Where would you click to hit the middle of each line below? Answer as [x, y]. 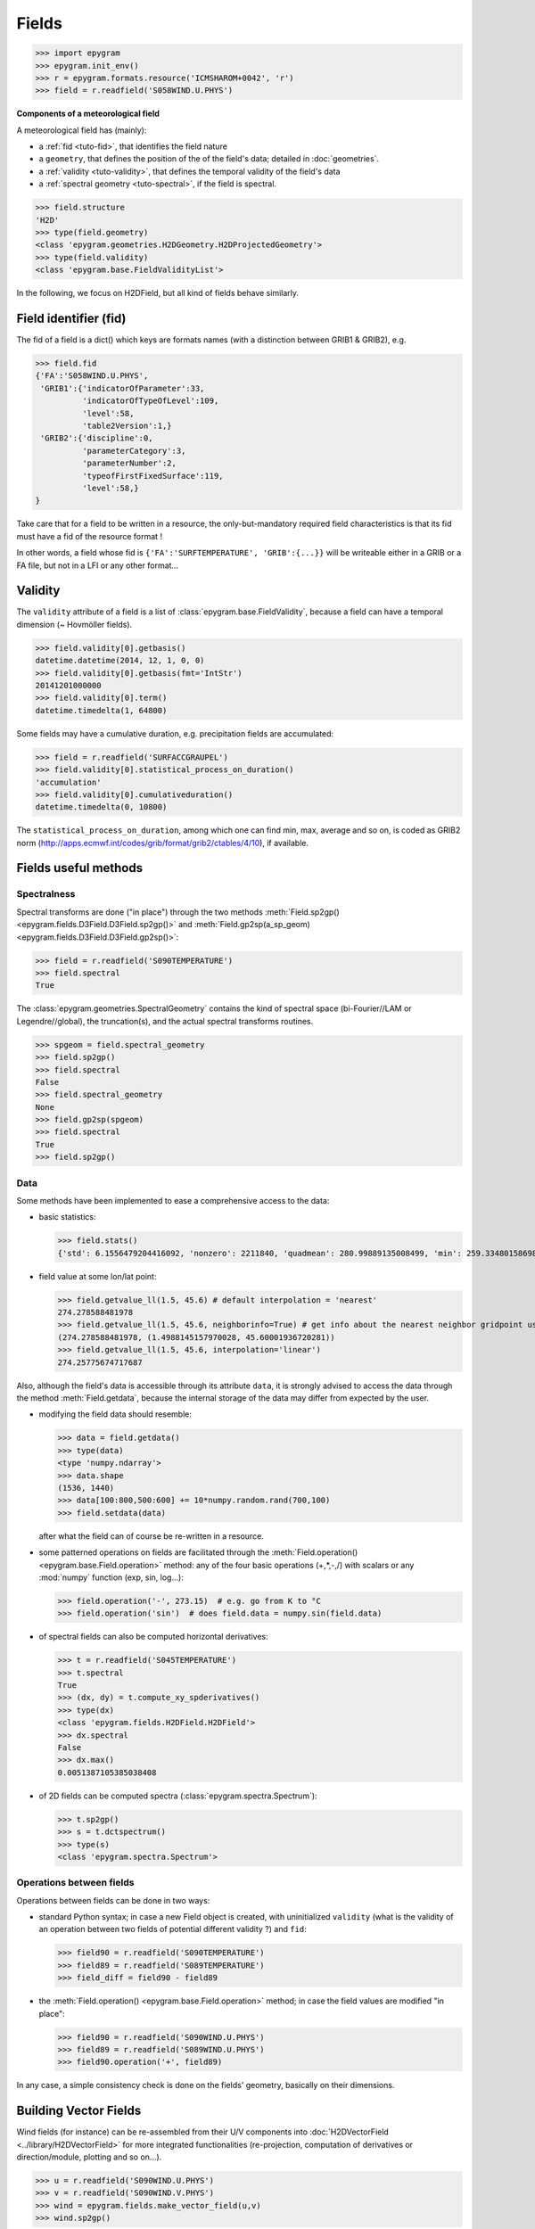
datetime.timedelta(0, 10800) [101, 807]
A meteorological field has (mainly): [82, 130]
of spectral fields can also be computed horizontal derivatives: [154, 1637]
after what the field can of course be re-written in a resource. [152, 1536]
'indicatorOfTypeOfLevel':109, [150, 401]
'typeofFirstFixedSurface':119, [152, 476]
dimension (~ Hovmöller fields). [74, 624]
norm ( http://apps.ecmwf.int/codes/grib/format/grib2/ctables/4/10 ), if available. [163, 843]
